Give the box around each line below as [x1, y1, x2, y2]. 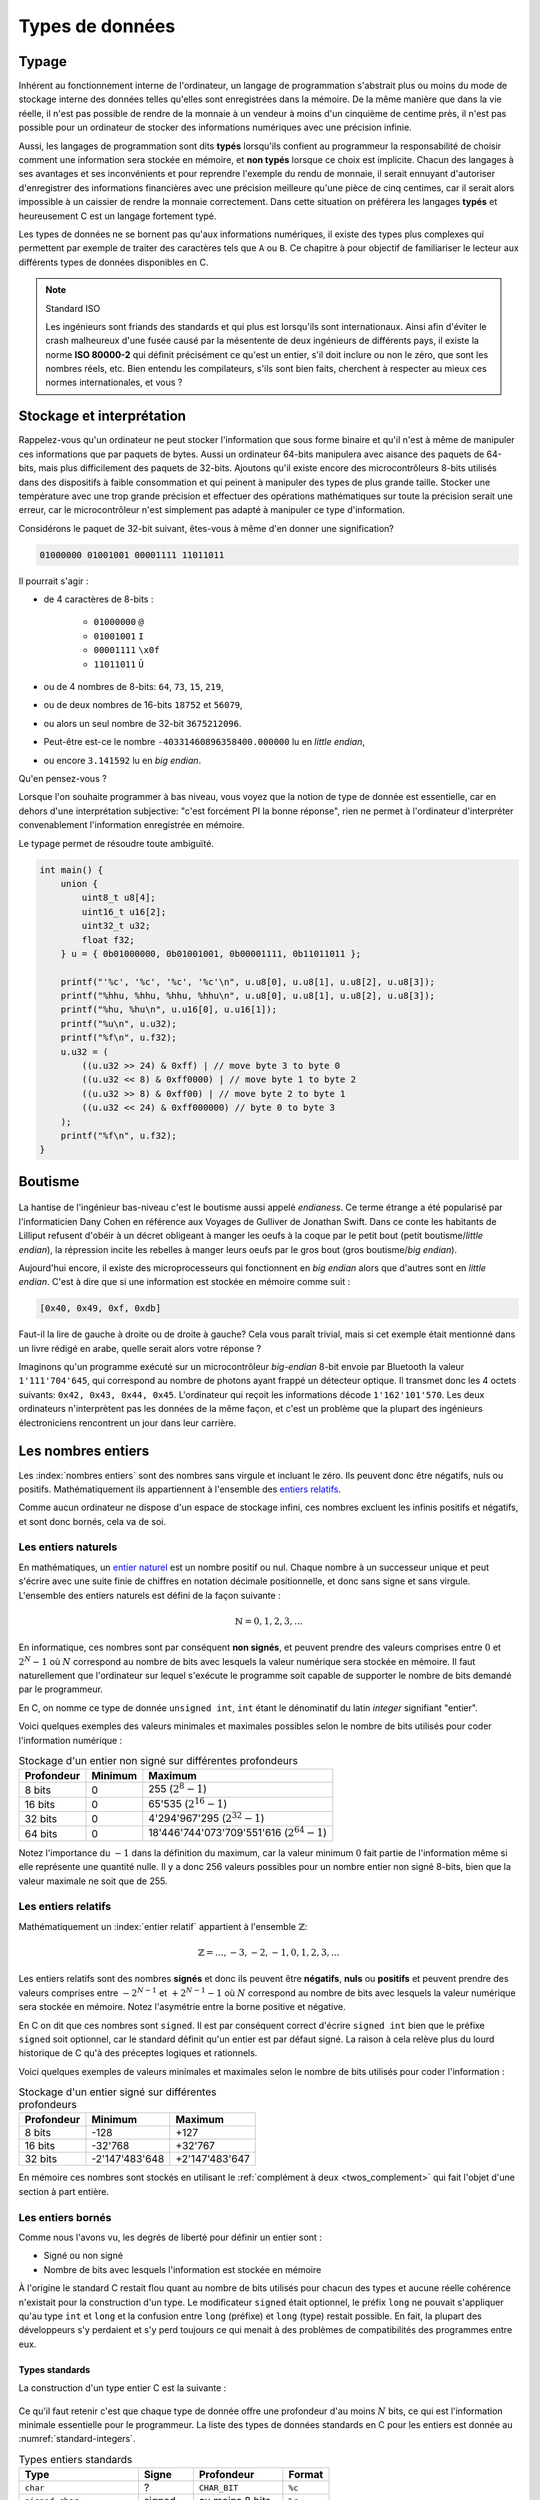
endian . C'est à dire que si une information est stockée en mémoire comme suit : [18, 1276, 351, 1288]
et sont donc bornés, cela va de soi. [18, 1515, 167, 1527]
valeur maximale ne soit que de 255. [18, 1875, 168, 1887]
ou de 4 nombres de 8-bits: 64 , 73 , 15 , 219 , [43, 681, 224, 693]
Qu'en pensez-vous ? [18, 773, 107, 784]
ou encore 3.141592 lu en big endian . [43, 754, 202, 766]
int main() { [39, 864, 104, 875]
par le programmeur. [18, 1683, 104, 1695]
